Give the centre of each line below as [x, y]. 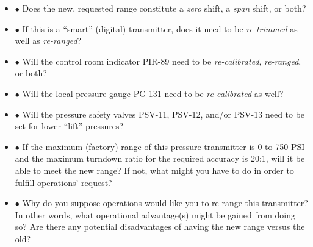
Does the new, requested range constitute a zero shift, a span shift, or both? [164, 8]
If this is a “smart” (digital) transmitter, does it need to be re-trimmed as [160, 28]
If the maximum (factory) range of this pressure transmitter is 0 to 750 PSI [164, 146]
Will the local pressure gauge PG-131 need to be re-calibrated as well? [153, 93]
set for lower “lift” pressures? [69, 126]
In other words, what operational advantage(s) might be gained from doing [155, 214]
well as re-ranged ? [48, 41]
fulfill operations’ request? [63, 182]
